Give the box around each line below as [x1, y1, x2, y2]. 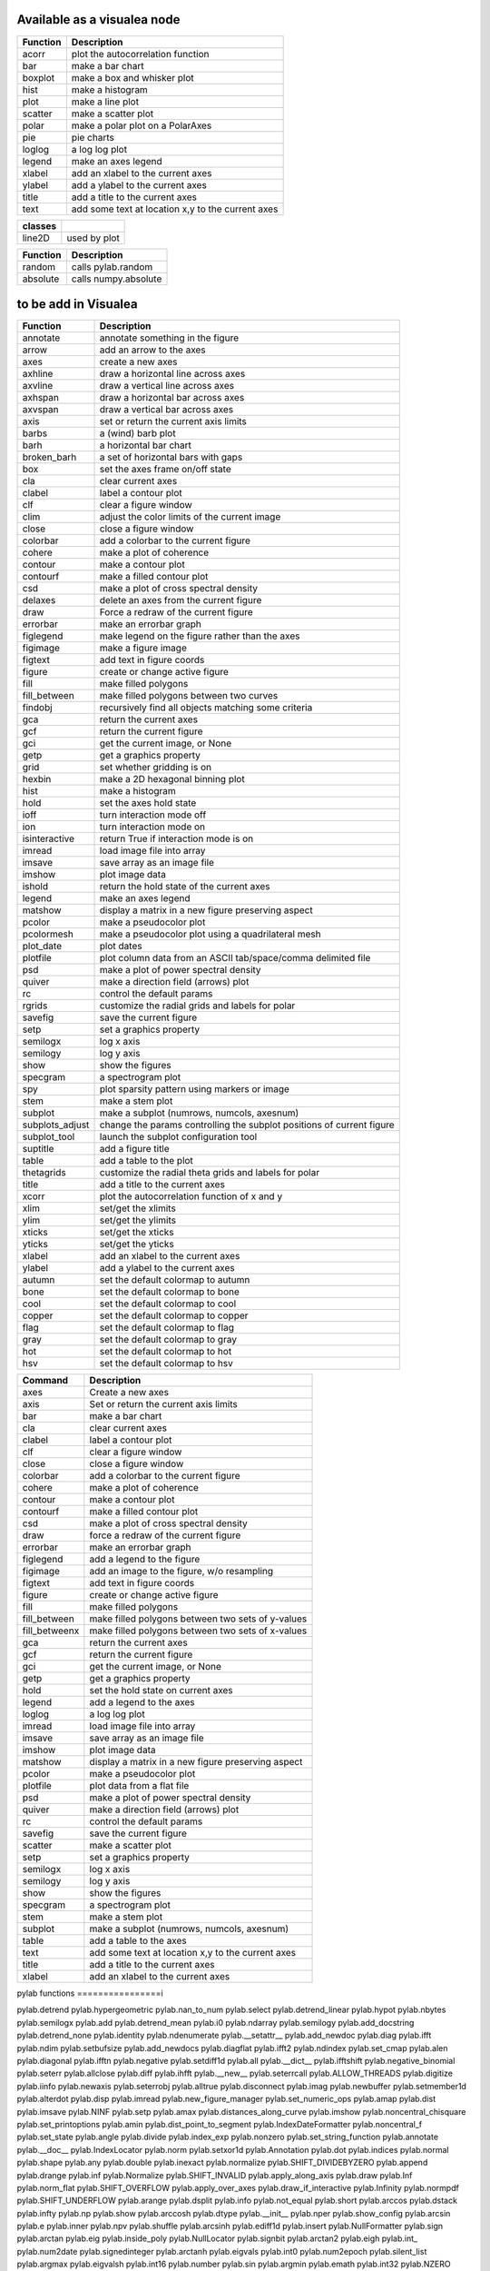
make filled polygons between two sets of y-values [89, 1612, 308, 1625]
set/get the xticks [99, 1226, 174, 1239]
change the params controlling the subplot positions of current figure [99, 1118, 395, 1131]
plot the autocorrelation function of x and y [99, 1190, 283, 1203]
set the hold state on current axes [89, 1684, 233, 1697]
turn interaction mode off [99, 808, 207, 821]
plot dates [99, 940, 142, 953]
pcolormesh [22, 927, 74, 940]
